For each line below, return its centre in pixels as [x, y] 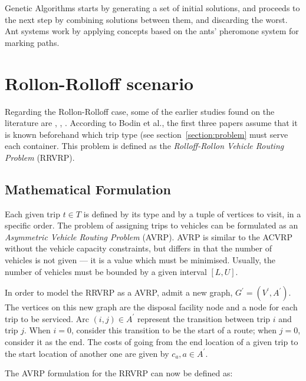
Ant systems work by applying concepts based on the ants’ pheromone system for [152, 31]
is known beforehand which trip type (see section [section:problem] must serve [147, 134]
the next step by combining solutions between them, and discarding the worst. [146, 19]
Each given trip [32, 213]
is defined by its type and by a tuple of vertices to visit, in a [192, 213]
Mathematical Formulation [88, 189]
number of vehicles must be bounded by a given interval [106, 271]
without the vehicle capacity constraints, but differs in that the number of [139, 248]
